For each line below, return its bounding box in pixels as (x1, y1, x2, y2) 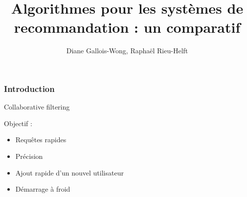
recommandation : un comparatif (14, 17, 241, 37)
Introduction (4, 82, 55, 94)
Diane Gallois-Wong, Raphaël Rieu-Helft (66, 45, 188, 56)
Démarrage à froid (15, 184, 70, 194)
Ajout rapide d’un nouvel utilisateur (15, 167, 124, 177)
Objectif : (4, 118, 32, 128)
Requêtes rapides (15, 134, 67, 145)
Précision (15, 151, 43, 161)
